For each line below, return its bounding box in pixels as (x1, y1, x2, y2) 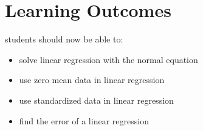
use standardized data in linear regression (19, 93, 174, 106)
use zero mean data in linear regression (19, 73, 165, 86)
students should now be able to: (5, 33, 123, 45)
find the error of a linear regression (19, 114, 149, 127)
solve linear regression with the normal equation (19, 53, 198, 65)
